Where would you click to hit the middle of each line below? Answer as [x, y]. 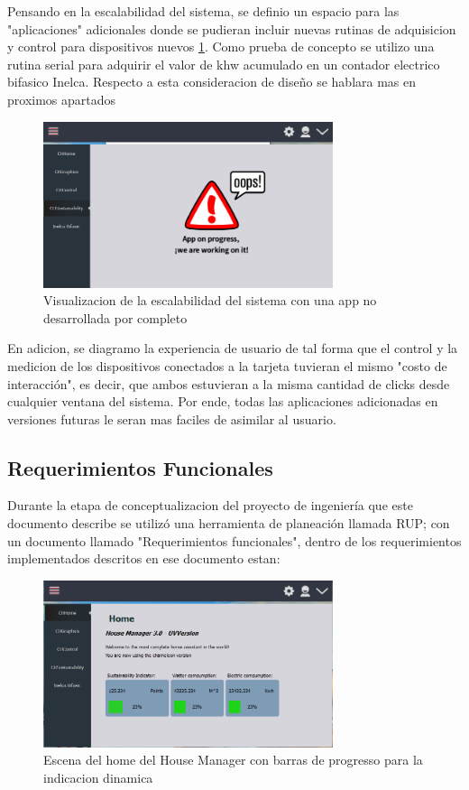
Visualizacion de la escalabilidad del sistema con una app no [210, 300]
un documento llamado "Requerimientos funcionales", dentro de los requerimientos [234, 540]
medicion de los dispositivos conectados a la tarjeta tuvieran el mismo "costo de [227, 365]
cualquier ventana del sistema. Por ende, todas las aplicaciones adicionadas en [223, 401]
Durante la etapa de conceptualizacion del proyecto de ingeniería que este [210, 505]
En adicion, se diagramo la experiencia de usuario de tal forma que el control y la [233, 348]
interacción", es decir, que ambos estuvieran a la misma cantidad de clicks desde [229, 383]
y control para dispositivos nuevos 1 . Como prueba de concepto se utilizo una [221, 46]
